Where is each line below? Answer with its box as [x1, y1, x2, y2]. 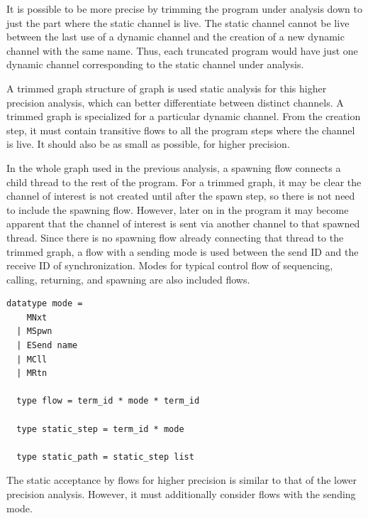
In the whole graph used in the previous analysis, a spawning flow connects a [6, 160, 341, 175]
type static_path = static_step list [16, 451, 194, 462]
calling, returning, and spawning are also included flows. [6, 271, 250, 286]
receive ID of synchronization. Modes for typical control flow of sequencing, [6, 258, 333, 273]
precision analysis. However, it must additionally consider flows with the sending [6, 487, 356, 501]
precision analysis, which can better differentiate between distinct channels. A [6, 95, 344, 109]
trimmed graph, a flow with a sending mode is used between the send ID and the [6, 244, 359, 259]
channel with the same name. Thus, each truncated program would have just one [6, 43, 358, 58]
